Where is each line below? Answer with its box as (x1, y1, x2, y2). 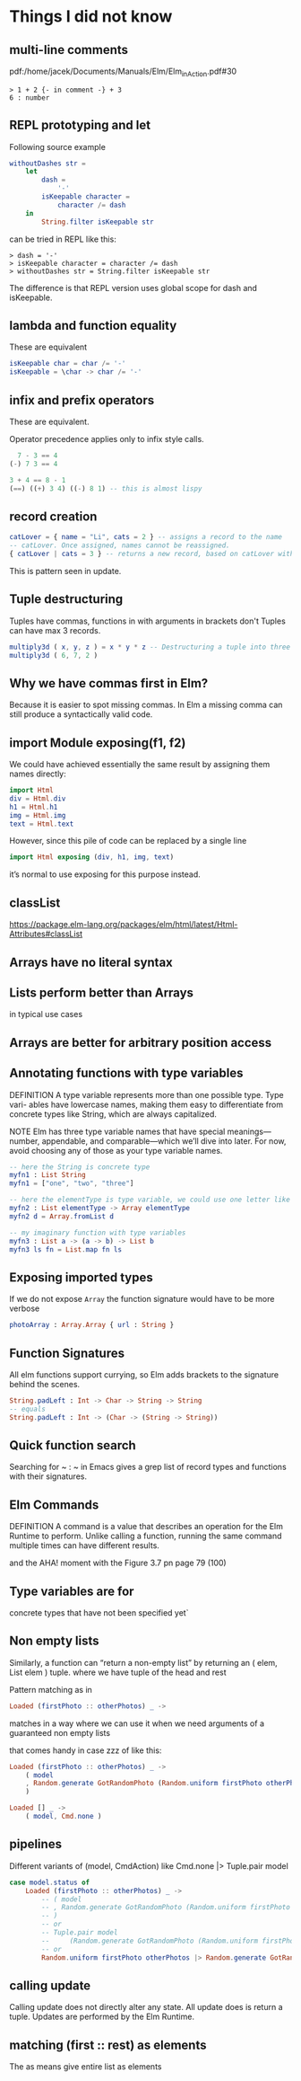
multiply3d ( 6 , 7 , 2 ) (9, 651, 99, 660)
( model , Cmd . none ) (25, 1812, 102, 1821)
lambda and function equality (9, 318, 177, 333)
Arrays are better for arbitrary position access (9, 1035, 272, 1050)
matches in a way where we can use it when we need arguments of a (9, 1718, 264, 1729)
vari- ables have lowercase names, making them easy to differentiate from (9, 1099, 284, 1110)
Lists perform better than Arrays (9, 985, 194, 1000)
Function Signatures (9, 1345, 125, 1360)
